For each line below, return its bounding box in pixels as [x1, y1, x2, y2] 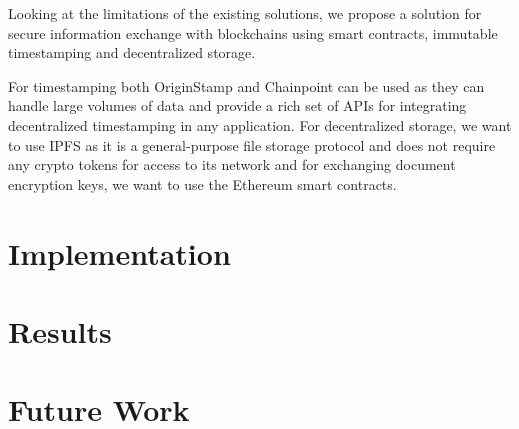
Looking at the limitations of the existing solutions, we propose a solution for [8, 3, 482, 23]
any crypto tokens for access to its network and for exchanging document [8, 154, 456, 175]
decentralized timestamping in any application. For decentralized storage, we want [8, 114, 512, 135]
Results [8, 310, 112, 351]
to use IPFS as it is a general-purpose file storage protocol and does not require [8, 134, 496, 155]
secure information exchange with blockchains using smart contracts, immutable [8, 22, 498, 43]
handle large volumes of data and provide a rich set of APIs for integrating [8, 95, 467, 116]
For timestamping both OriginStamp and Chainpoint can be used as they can [8, 75, 485, 96]
